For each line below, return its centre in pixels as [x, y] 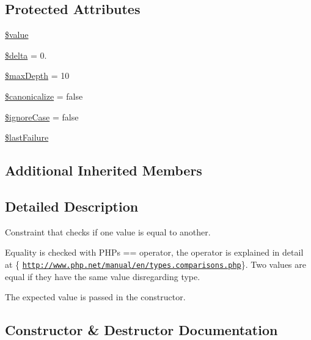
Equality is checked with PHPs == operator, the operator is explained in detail [154, 252]
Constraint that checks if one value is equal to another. [108, 231]
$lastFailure [27, 137]
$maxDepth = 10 [37, 76]
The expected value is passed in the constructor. [95, 297]
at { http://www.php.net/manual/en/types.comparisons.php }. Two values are [155, 264]
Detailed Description [72, 206]
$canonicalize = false [44, 96]
